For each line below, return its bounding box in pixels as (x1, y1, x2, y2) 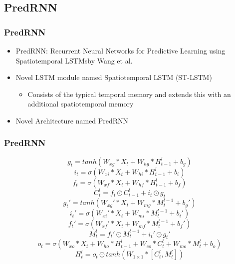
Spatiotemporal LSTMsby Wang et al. (15, 55, 133, 65)
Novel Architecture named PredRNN (15, 115, 129, 125)
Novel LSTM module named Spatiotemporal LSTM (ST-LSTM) (15, 72, 212, 82)
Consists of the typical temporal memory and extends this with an (27, 88, 231, 99)
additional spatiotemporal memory (27, 98, 134, 109)
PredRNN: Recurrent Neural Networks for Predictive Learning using (15, 45, 226, 55)
